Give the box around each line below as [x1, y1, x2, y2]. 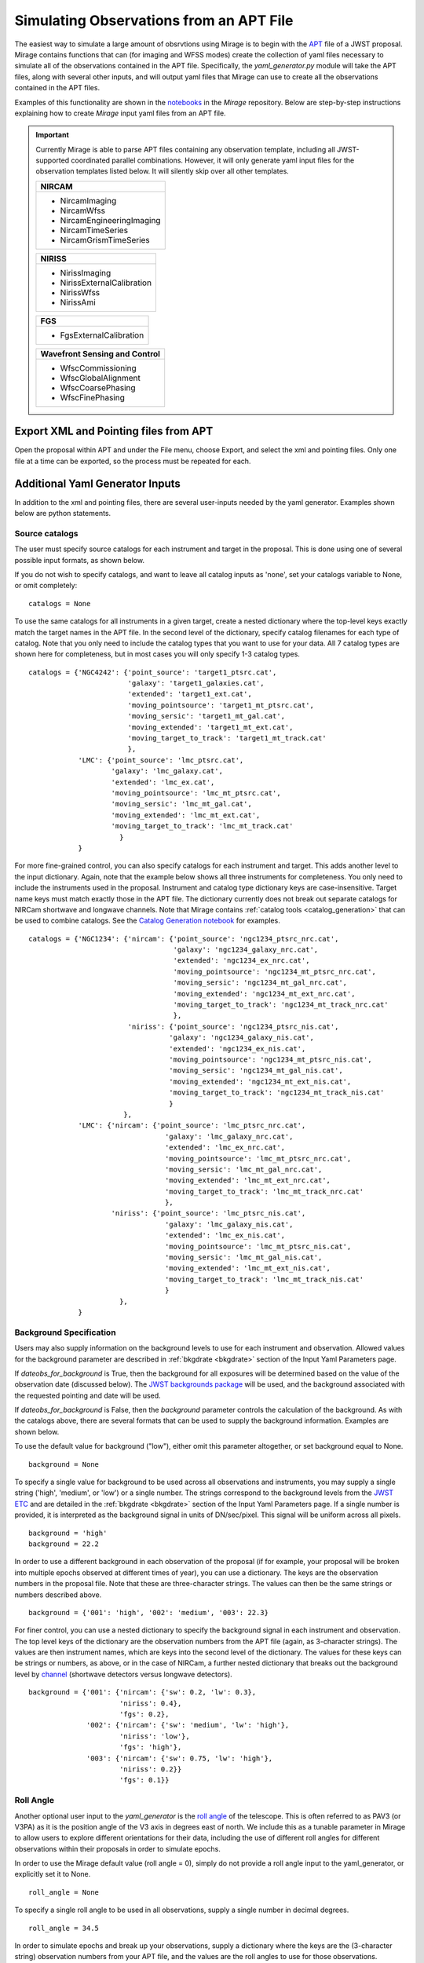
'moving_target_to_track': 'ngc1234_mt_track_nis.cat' [169, 1088, 385, 1097]
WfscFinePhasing [60, 392, 125, 403]
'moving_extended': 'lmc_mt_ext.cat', [111, 810, 261, 820]
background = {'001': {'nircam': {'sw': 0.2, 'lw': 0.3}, [28, 1688, 257, 1697]
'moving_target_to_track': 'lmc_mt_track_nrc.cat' [165, 1186, 364, 1196]
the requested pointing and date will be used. [14, 1391, 161, 1400]
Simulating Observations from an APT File [14, 12, 294, 29]
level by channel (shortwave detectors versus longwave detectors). [14, 1669, 233, 1679]
